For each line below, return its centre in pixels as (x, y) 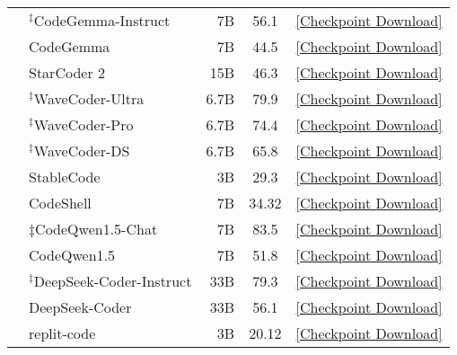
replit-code (62, 333)
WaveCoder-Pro (83, 124)
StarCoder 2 (67, 72)
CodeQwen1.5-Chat (97, 229)
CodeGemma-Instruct (102, 20)
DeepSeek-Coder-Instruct (113, 281)
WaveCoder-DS (82, 151)
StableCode (65, 177)
